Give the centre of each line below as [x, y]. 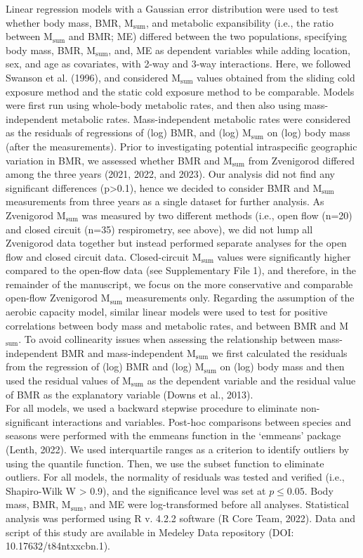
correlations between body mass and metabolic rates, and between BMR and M [177, 325]
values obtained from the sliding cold [276, 77]
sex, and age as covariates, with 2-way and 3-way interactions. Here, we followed [178, 64]
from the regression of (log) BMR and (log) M [105, 366]
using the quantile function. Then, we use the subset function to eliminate [165, 463]
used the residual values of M [68, 381]
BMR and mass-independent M [128, 352]
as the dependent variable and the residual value [251, 381]
